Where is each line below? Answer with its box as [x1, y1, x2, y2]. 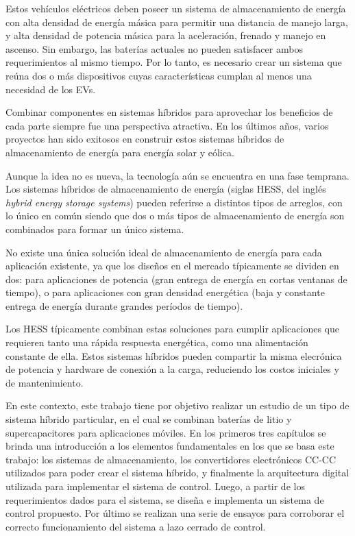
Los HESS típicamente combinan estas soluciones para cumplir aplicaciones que [5, 321, 340, 336]
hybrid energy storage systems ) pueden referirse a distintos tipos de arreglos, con [5, 195, 343, 209]
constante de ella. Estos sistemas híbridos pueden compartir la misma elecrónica [5, 348, 342, 363]
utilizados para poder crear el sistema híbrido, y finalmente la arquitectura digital [5, 465, 350, 480]
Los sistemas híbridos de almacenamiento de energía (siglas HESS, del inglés [5, 182, 326, 196]
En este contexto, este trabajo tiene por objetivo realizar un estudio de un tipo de [5, 398, 350, 413]
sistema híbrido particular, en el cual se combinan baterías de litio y [5, 412, 292, 426]
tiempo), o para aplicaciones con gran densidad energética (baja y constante [5, 285, 325, 300]
